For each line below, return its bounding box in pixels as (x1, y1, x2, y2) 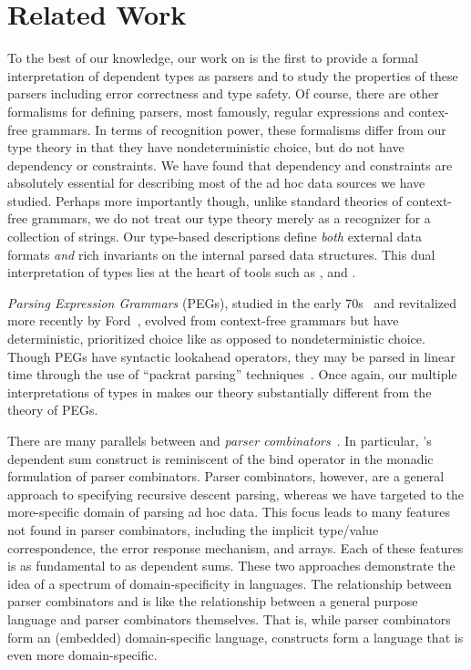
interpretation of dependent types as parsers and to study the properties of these (7, 66, 458, 85)
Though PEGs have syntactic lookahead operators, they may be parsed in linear (7, 346, 456, 366)
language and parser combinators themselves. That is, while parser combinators (7, 609, 451, 628)
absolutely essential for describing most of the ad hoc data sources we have (7, 173, 425, 192)
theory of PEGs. (7, 400, 98, 419)
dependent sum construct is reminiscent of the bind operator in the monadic (7, 448, 434, 468)
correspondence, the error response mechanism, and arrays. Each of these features (7, 538, 464, 557)
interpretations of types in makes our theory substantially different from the (7, 382, 432, 401)
